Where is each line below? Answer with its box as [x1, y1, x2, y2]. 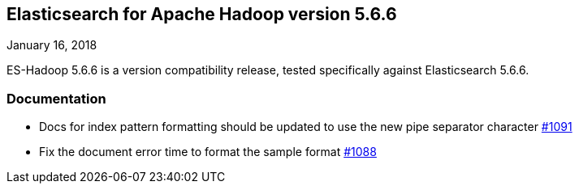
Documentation [6, 90, 106, 107]
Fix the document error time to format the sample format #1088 [39, 145, 377, 159]
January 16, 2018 [6, 38, 97, 53]
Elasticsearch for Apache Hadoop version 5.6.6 [6, 4, 397, 24]
